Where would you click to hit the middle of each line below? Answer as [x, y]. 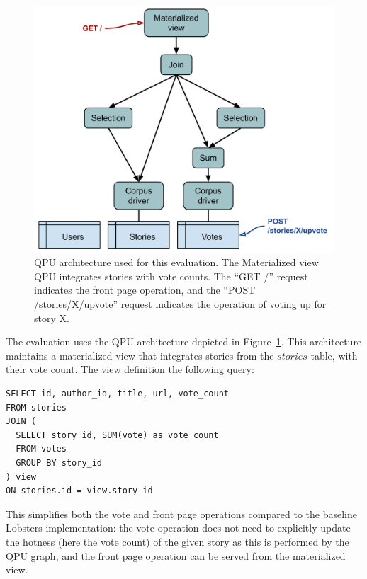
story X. [52, 317]
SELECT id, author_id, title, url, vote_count [117, 393]
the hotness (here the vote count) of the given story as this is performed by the [177, 541]
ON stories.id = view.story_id [79, 491]
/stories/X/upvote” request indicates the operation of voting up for [180, 304]
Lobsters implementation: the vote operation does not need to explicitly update [178, 528]
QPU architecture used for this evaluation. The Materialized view [176, 262]
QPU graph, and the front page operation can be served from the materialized [176, 555]
